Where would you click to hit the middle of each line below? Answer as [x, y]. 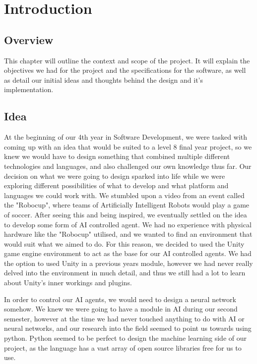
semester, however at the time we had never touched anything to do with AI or [124, 318]
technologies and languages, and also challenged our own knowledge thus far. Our [128, 166]
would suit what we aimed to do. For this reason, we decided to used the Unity [124, 243]
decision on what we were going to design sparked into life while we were [115, 176]
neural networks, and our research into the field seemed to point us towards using [128, 328]
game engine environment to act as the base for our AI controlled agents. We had [128, 253]
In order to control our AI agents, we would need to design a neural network [120, 299]
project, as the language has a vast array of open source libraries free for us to [123, 347]
